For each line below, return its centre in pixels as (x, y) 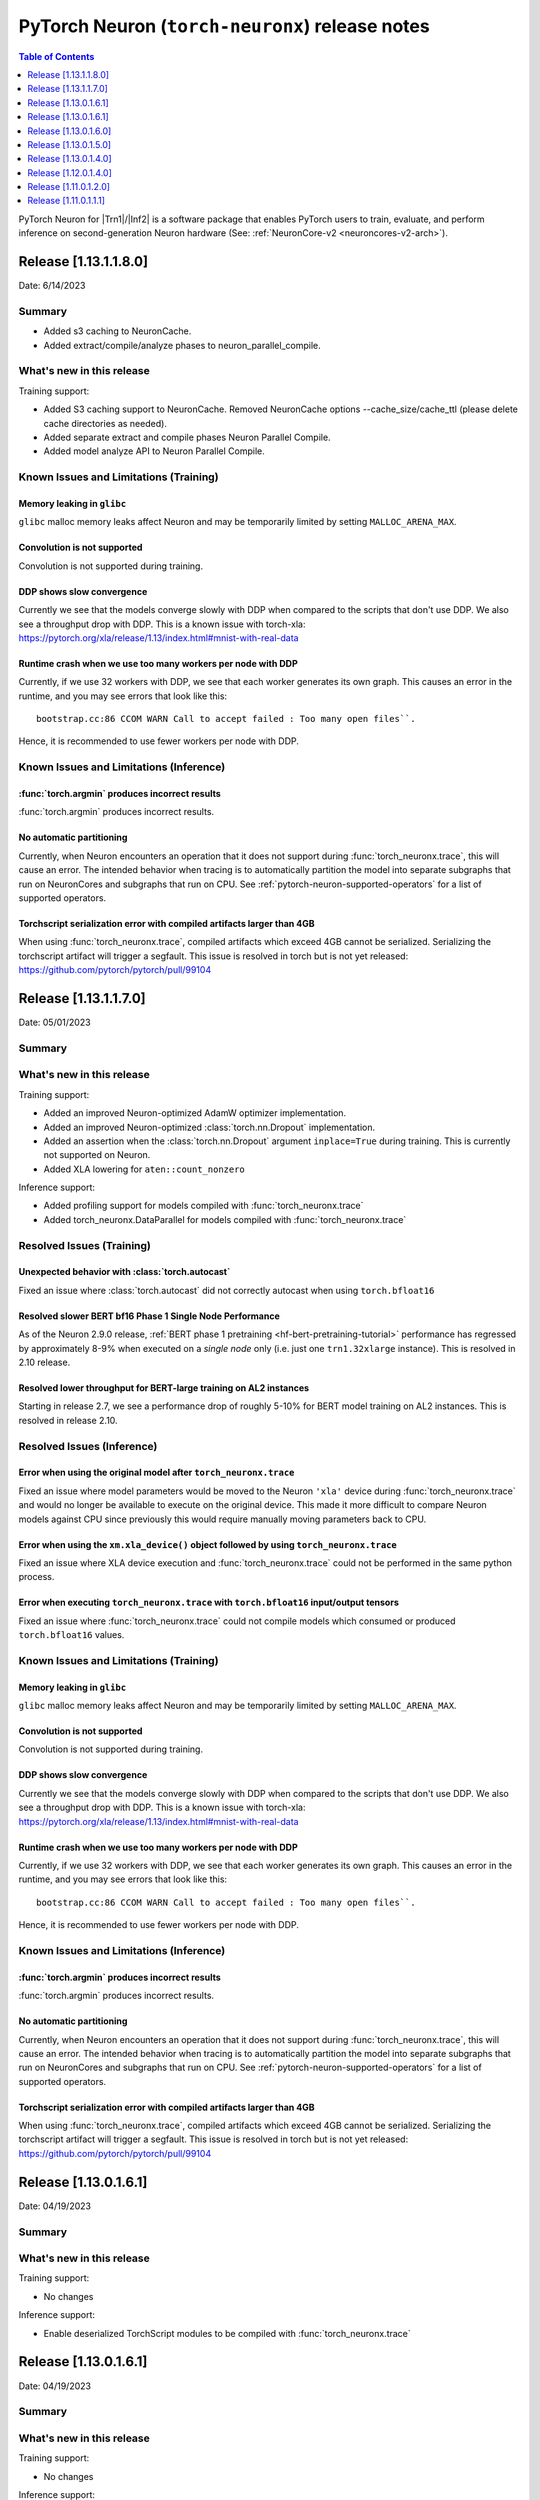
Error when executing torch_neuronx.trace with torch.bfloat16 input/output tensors (208, 1602)
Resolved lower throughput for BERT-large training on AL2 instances (164, 1388)
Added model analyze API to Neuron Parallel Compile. (154, 451)
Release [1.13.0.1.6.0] (69, 131)
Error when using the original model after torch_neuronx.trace (156, 1472)
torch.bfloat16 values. (71, 1635)
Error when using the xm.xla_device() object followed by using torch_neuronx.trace (207, 1544)
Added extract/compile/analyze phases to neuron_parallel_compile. (182, 345)
